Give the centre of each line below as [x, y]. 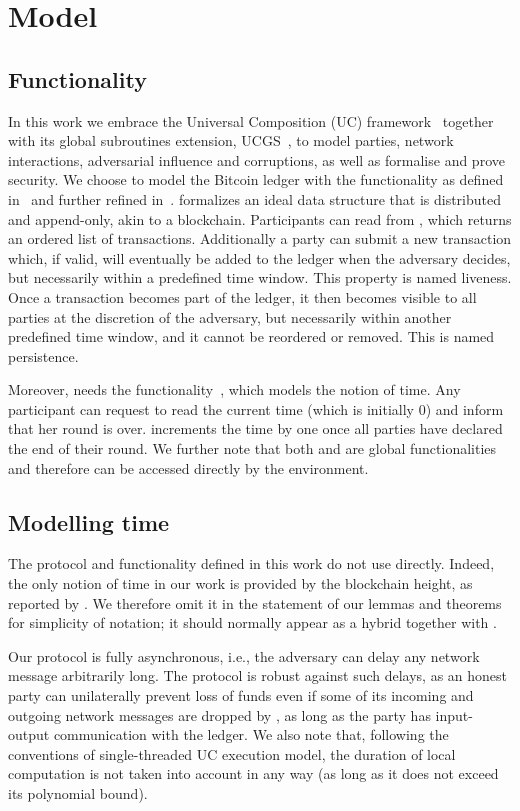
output [29, 734]
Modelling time [89, 521]
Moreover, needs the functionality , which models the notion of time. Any [234, 389]
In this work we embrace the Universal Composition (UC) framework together [251, 120]
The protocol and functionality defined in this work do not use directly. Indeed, [251, 563]
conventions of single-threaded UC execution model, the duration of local [232, 753]
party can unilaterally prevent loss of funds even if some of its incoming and [241, 695]
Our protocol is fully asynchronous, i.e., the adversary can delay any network [244, 655]
